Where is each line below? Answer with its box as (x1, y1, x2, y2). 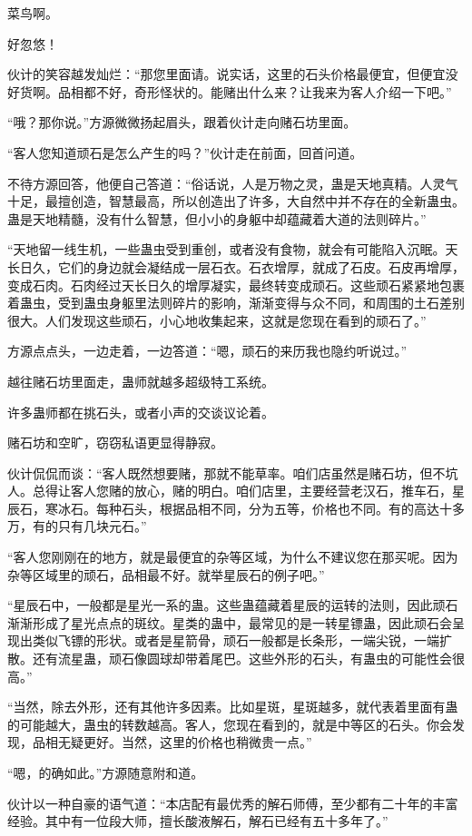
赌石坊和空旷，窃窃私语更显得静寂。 (7, 433, 223, 452)
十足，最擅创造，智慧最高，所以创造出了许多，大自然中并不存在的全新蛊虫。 (7, 192, 465, 211)
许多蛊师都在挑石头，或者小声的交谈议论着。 (7, 402, 274, 421)
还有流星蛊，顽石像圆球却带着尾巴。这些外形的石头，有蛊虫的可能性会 (32, 649, 452, 668)
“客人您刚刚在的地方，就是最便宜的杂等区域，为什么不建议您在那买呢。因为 (7, 547, 458, 566)
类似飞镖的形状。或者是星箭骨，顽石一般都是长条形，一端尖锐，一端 (32, 631, 439, 650)
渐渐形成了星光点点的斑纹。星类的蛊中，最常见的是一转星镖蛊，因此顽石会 (7, 613, 452, 632)
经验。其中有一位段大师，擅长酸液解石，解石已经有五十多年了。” (7, 811, 388, 831)
